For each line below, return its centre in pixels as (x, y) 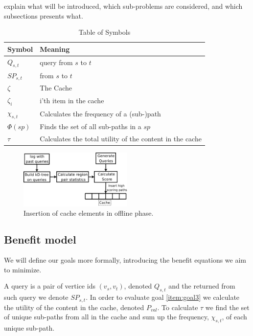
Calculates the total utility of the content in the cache (121, 139)
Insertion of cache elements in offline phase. (89, 213)
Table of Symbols (104, 32)
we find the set (227, 307)
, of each (234, 317)
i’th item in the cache (72, 100)
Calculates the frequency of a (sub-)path (100, 113)
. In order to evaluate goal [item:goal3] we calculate (163, 297)
